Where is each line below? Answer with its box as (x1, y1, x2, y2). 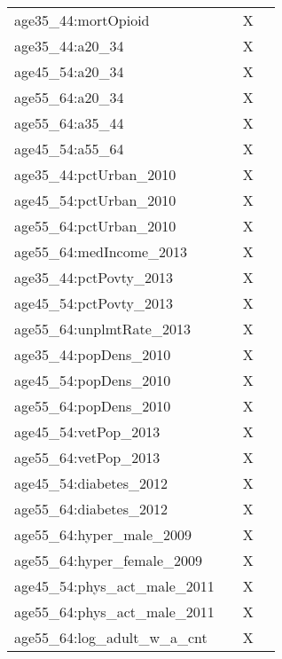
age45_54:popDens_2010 (14, 370, 171, 390)
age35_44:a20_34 (14, 35, 124, 56)
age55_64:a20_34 (14, 87, 124, 107)
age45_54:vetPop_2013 (14, 421, 161, 442)
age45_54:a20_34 (14, 61, 124, 82)
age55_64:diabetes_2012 (14, 498, 168, 519)
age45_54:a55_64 (14, 138, 124, 159)
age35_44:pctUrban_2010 (14, 164, 176, 184)
